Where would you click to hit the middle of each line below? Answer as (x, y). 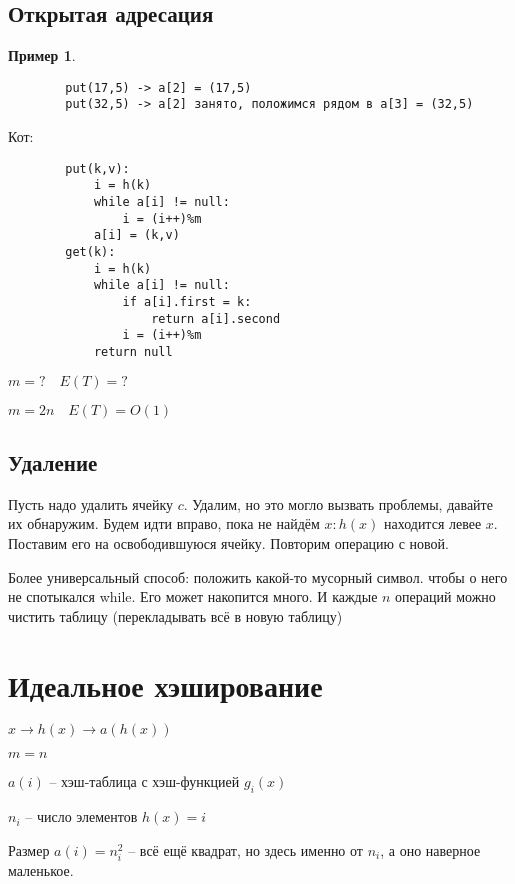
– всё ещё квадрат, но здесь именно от (245, 849)
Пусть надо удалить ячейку (90, 503)
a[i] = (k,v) (136, 235)
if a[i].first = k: (187, 301)
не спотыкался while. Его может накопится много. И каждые (193, 596)
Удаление (53, 461)
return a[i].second (216, 318)
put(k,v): (97, 168)
